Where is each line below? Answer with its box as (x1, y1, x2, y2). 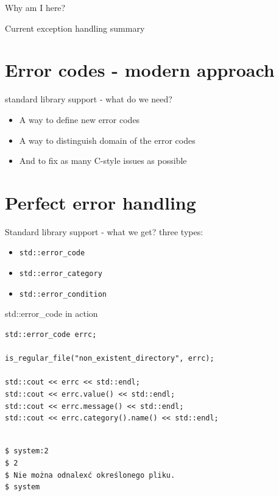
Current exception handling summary (5, 21, 145, 34)
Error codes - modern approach (5, 57, 275, 82)
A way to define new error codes (19, 113, 140, 126)
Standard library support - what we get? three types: (5, 225, 203, 238)
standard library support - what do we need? (5, 93, 172, 105)
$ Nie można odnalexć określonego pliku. (5, 470, 175, 480)
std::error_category (19, 269, 102, 278)
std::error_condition (19, 289, 107, 299)
